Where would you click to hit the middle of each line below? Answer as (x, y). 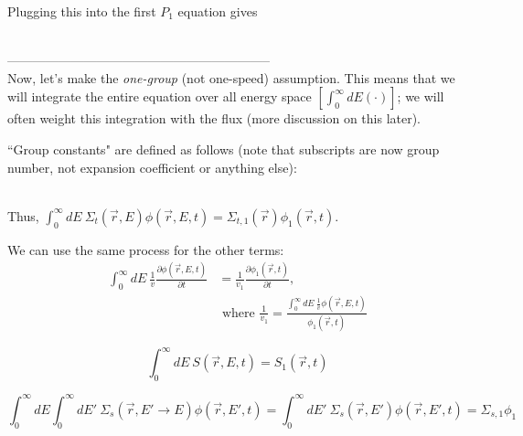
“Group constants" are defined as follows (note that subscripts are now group (224, 149)
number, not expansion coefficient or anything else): (152, 167)
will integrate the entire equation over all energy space (160, 96)
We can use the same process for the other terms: (146, 249)
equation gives (218, 11)
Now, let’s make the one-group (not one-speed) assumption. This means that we (231, 77)
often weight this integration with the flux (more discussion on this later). (214, 118)
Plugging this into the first (82, 11)
